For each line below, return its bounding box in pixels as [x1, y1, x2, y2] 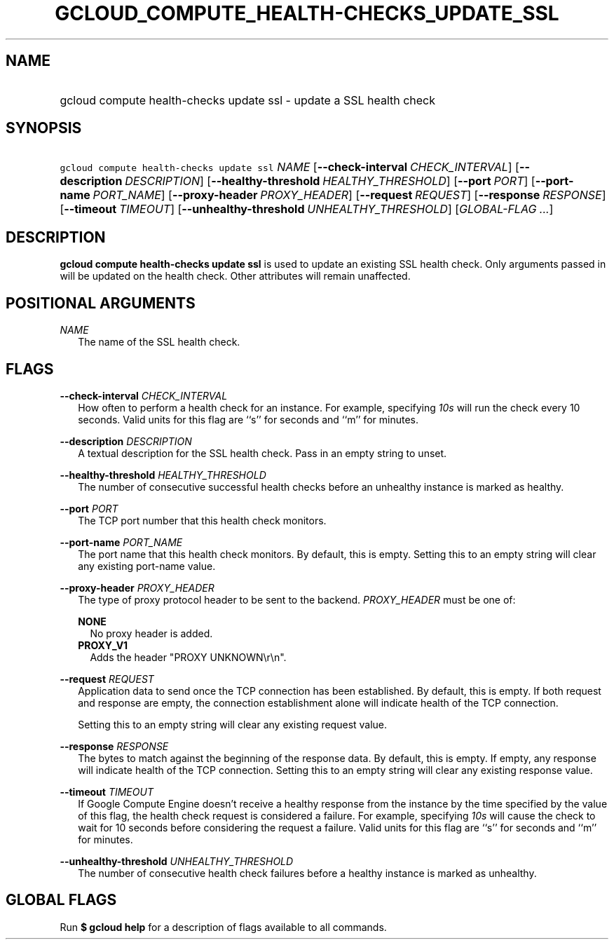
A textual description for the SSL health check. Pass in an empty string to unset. [78, 447, 447, 459]
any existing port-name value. [78, 559, 216, 572]
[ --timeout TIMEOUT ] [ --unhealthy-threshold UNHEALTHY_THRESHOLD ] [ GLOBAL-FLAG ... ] [60, 202, 554, 217]
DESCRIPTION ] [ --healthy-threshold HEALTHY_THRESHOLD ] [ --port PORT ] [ [125, 174, 535, 189]
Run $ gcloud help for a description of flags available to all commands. [60, 920, 387, 933]
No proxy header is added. [90, 627, 213, 639]
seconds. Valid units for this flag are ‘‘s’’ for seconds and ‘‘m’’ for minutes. [78, 413, 418, 426]
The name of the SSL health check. [78, 336, 240, 348]
